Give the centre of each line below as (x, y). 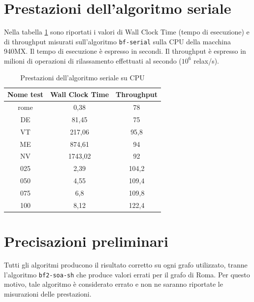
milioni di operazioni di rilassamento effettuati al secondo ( (93, 60)
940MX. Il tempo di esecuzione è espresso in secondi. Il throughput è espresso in (125, 51)
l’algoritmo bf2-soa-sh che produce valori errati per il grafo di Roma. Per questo (127, 274)
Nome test (26, 94)
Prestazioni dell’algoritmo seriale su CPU (82, 77)
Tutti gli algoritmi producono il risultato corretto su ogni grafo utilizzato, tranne (126, 264)
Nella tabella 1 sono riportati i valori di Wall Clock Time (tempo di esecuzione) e (127, 32)
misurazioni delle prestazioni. (48, 293)
